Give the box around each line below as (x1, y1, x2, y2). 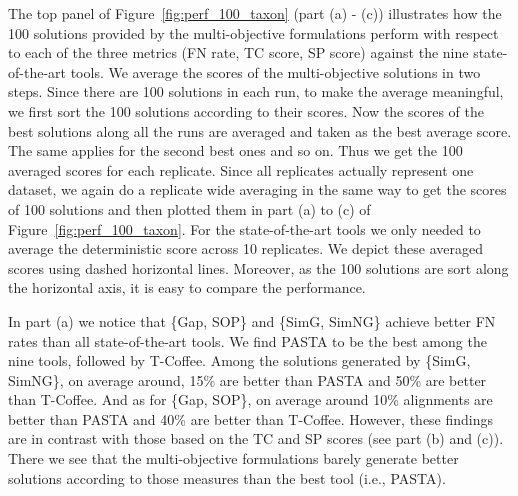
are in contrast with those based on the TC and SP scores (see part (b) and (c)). (8, 428, 504, 449)
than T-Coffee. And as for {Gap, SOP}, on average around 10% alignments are (8, 389, 493, 410)
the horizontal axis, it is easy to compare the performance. (8, 277, 366, 298)
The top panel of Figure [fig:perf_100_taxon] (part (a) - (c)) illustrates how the (8, 3, 502, 23)
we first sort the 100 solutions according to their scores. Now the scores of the (8, 100, 484, 121)
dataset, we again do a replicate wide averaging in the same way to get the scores (8, 179, 507, 200)
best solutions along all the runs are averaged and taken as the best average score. (8, 120, 512, 141)
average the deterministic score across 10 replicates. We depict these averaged (8, 238, 484, 259)
